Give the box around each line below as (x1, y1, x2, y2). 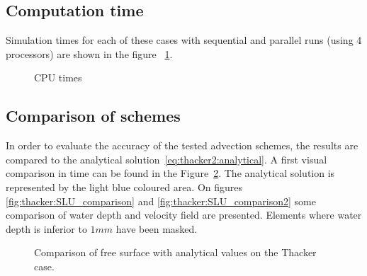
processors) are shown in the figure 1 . (6, 46, 173, 61)
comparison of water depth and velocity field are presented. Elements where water (6, 207, 362, 222)
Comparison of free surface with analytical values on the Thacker (34, 245, 317, 260)
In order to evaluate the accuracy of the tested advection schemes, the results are (6, 138, 358, 153)
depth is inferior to (6, 221, 87, 236)
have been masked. (115, 221, 198, 236)
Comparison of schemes (6, 105, 181, 127)
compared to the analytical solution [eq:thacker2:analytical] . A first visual (6, 151, 327, 166)
